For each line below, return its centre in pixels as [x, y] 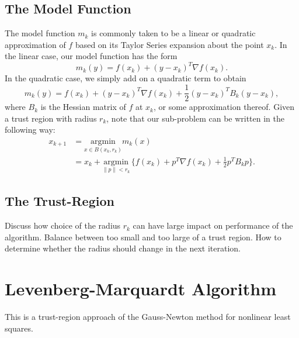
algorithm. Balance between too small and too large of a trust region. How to [143, 237]
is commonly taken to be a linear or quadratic [173, 33]
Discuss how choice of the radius [63, 225]
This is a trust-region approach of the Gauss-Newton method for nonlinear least [148, 317]
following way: [30, 130]
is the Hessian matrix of [83, 107]
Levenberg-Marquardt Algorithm [140, 289]
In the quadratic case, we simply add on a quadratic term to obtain [126, 78]
